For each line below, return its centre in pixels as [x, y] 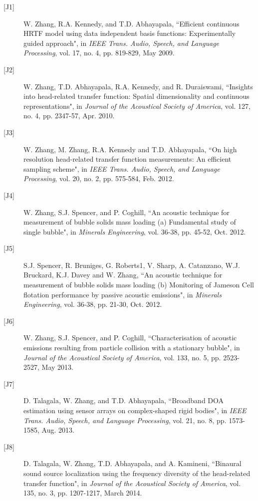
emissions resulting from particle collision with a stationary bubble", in [132, 348]
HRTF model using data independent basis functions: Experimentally [130, 33]
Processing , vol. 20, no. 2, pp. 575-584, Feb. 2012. [99, 178]
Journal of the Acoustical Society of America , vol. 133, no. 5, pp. [122, 357]
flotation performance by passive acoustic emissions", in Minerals [123, 294]
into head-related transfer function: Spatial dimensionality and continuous [136, 96]
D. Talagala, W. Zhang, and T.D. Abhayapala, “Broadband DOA [124, 400]
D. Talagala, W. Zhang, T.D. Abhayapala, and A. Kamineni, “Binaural [132, 463]
